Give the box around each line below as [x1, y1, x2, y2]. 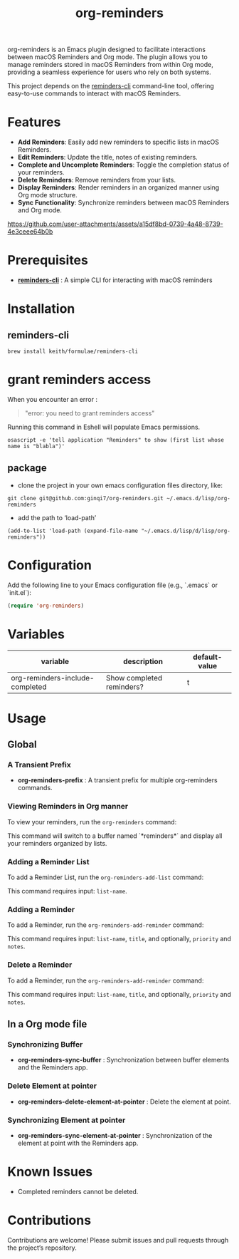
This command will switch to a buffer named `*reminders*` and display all [7, 831, 223, 840]
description [123, 656, 164, 666]
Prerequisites [7, 252, 89, 269]
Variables [7, 626, 65, 642]
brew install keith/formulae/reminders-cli [7, 348, 139, 356]
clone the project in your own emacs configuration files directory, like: [17, 481, 223, 489]
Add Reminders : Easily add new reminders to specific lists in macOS [17, 138, 219, 147]
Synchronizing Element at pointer [7, 1115, 126, 1125]
